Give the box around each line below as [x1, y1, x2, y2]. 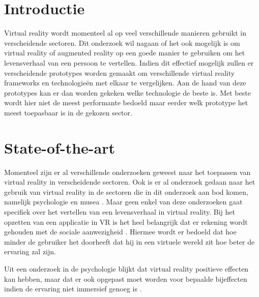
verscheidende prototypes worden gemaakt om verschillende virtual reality [4, 67, 235, 78]
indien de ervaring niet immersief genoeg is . [4, 283, 142, 294]
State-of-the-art [4, 137, 116, 158]
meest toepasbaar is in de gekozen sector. [4, 107, 132, 117]
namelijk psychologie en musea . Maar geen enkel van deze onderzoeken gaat [4, 196, 243, 207]
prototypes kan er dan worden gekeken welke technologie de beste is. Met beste [4, 87, 251, 98]
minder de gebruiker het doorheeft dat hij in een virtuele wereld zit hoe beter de [4, 236, 255, 247]
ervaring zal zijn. [4, 246, 56, 257]
